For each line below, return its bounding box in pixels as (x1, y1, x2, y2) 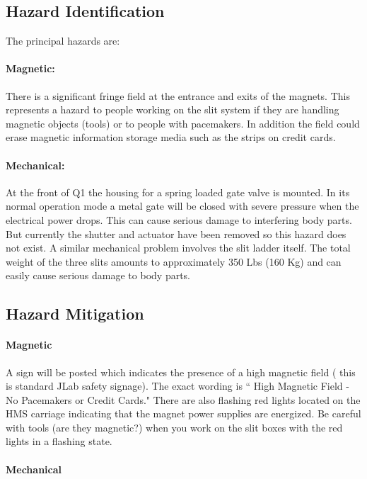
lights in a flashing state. (6, 434, 112, 449)
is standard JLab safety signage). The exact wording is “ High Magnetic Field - (6, 378, 349, 393)
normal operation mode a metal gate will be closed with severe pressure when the (6, 198, 359, 213)
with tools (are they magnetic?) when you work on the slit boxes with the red (6, 419, 343, 434)
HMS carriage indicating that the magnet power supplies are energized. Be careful (6, 406, 361, 421)
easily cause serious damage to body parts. (6, 268, 191, 283)
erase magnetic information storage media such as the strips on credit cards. (6, 130, 336, 145)
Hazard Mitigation (6, 303, 144, 325)
